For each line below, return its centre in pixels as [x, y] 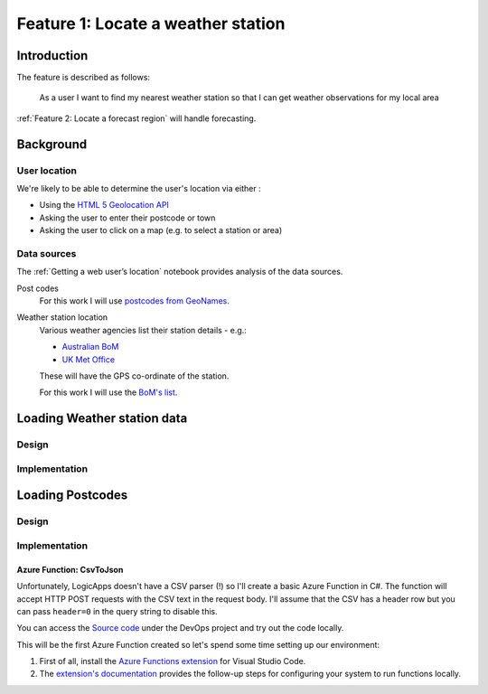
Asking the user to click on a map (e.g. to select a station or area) [161, 230]
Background [52, 144]
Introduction [52, 56]
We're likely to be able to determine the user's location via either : [139, 188]
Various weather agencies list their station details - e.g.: [143, 330]
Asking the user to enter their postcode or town [127, 218]
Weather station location [62, 317]
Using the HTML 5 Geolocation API [104, 205]
